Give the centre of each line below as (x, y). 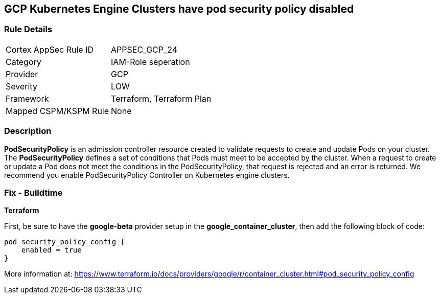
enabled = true (51, 250)
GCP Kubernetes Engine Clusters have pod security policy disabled (179, 9)
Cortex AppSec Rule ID (50, 49)
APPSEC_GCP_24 (144, 49)
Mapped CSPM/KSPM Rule (57, 111)
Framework (27, 98)
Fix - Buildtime (33, 192)
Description (28, 131)
